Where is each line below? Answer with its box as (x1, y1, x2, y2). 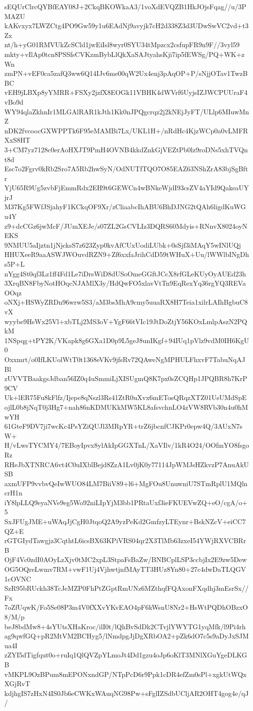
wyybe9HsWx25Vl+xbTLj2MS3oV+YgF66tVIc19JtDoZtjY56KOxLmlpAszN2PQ (4, 316, 247, 326)
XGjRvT (4, 678, 30, 689)
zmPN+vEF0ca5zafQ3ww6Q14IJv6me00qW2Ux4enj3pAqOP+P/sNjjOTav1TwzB (4, 68, 248, 78)
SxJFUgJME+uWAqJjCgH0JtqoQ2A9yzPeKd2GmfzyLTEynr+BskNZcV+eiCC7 (4, 516, 246, 527)
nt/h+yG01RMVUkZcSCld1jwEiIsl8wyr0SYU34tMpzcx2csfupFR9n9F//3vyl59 (4, 39, 240, 50)
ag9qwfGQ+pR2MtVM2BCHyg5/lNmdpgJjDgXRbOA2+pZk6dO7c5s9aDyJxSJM (4, 631, 249, 641)
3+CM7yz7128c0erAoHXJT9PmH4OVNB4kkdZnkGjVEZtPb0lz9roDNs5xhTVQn (4, 144, 248, 154)
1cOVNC (4, 573, 31, 583)
